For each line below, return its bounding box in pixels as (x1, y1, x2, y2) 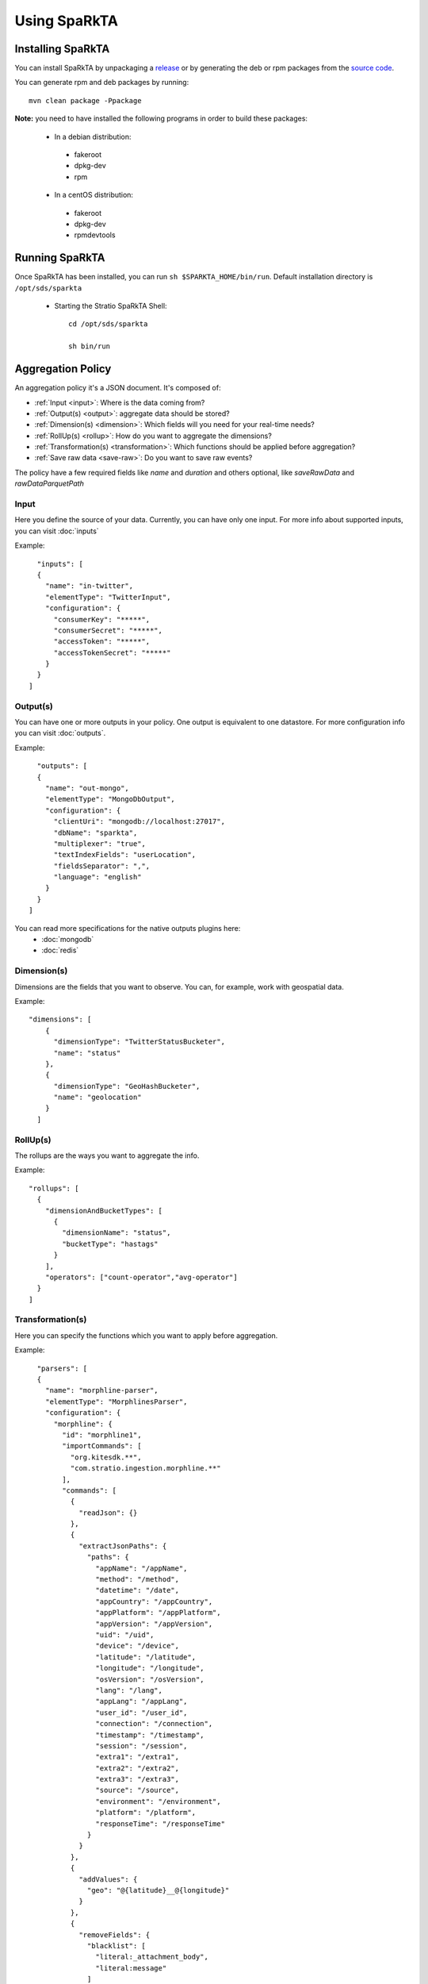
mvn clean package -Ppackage (29, 96, 142, 105)
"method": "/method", (95, 1575, 180, 1584)
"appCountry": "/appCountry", (95, 1597, 213, 1606)
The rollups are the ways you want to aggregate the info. (14, 1151, 200, 1160)
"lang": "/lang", (95, 1686, 162, 1694)
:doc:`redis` (41, 945, 79, 955)
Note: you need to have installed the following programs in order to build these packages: (14, 113, 308, 123)
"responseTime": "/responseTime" (95, 1819, 226, 1828)
